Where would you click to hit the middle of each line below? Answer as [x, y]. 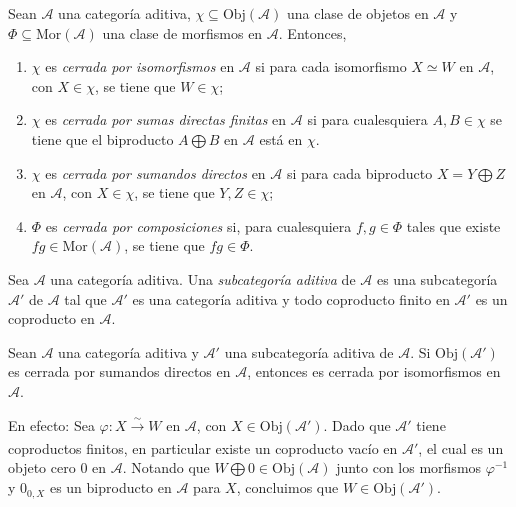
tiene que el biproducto [102, 138]
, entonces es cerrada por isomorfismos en [374, 371]
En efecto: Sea [51, 424]
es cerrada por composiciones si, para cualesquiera [198, 225]
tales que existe [453, 225]
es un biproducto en [110, 487]
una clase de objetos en [357, 13]
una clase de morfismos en [182, 32]
